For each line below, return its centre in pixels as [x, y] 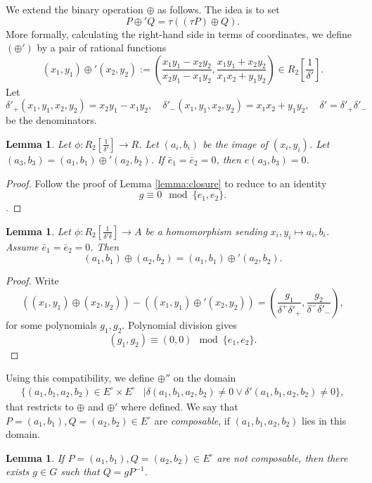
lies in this [324, 420]
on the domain [205, 378]
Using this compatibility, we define [80, 378]
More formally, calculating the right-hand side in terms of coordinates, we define [179, 33]
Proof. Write [32, 281]
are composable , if [192, 420]
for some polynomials [51, 324]
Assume [22, 246]
